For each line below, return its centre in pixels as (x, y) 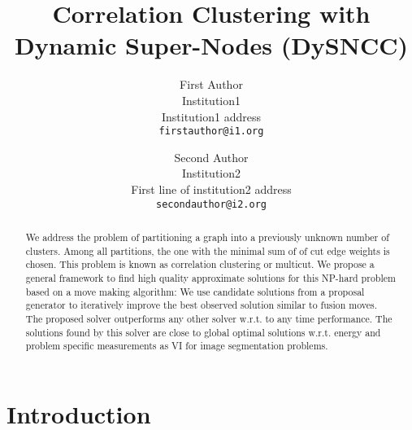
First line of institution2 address (211, 189)
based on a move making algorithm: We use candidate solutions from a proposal (195, 291)
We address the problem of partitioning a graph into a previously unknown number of (207, 237)
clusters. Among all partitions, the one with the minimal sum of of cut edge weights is (208, 250)
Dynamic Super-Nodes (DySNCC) (211, 45)
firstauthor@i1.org (211, 132)
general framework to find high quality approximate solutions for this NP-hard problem (210, 277)
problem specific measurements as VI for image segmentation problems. (177, 346)
